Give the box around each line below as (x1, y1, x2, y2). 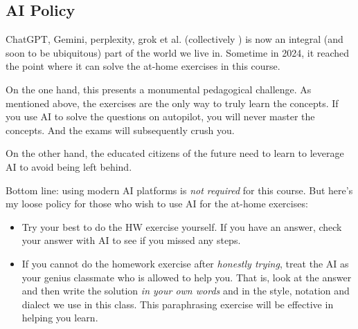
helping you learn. (21, 310, 98, 325)
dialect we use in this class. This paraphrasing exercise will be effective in (21, 297, 334, 311)
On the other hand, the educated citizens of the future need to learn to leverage (6, 146, 344, 160)
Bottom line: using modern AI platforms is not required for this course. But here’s (6, 182, 353, 197)
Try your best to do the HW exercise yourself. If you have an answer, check (21, 219, 342, 234)
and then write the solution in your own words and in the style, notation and (21, 283, 350, 298)
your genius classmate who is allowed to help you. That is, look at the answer (21, 270, 352, 284)
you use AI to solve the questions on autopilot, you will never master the (6, 109, 315, 124)
